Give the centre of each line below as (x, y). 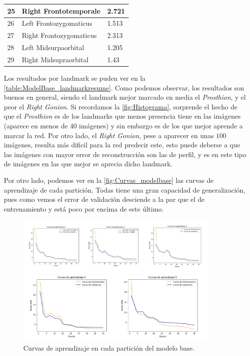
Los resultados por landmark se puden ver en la (75, 78)
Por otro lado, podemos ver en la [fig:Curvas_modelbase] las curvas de (109, 180)
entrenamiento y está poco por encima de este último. (84, 208)
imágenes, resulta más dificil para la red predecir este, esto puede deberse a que (122, 145)
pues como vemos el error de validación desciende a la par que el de (104, 199)
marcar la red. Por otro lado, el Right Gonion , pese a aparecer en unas (109, 135)
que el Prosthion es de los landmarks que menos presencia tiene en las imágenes (122, 116)
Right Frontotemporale (61, 10)
